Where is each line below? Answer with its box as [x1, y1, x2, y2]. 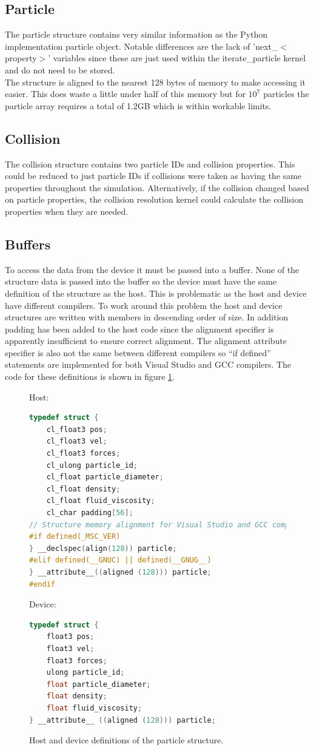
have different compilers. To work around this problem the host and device [5, 299, 282, 311]
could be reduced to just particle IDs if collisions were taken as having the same [5, 169, 302, 182]
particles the [263, 87, 309, 100]
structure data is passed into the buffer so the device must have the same [5, 275, 277, 288]
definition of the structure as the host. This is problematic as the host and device [5, 286, 307, 299]
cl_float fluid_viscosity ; [46, 496, 155, 505]
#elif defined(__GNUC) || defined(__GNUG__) [29, 556, 212, 565]
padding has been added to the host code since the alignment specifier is [5, 322, 274, 335]
